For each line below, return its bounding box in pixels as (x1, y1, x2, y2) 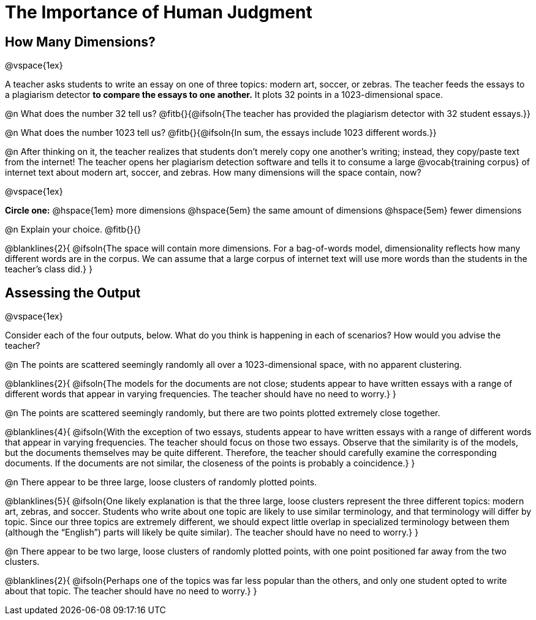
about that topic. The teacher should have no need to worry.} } (5, 586, 257, 597)
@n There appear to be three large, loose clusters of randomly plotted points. (5, 477, 317, 488)
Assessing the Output (5, 285, 141, 301)
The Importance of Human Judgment (5, 2, 312, 23)
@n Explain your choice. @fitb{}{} (5, 224, 141, 235)
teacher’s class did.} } (5, 264, 92, 275)
